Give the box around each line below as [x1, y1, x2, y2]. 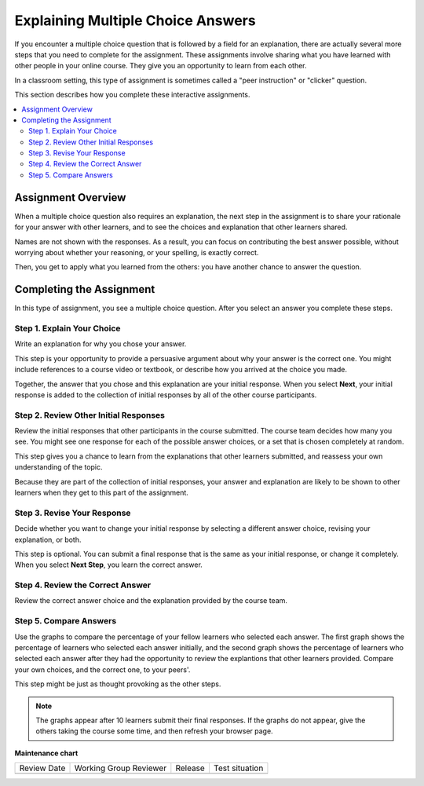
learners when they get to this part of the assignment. [14, 488, 188, 498]
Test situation [213, 762, 264, 773]
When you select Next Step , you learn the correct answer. [14, 560, 203, 569]
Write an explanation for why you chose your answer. [14, 339, 187, 349]
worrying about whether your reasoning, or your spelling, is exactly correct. [14, 247, 259, 257]
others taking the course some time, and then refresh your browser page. [35, 726, 274, 736]
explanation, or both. [14, 535, 82, 544]
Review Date [19, 762, 66, 773]
